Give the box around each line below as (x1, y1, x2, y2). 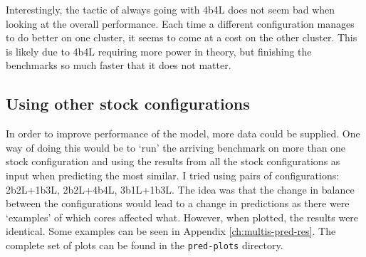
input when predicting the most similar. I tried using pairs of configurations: (6, 167, 340, 182)
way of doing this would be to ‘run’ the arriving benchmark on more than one (6, 140, 346, 154)
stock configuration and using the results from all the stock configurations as (6, 154, 340, 169)
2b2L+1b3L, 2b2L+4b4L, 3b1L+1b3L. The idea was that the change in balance (6, 182, 355, 196)
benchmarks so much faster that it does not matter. (6, 58, 231, 73)
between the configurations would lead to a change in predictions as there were (6, 196, 350, 211)
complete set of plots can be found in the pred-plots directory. (6, 237, 283, 252)
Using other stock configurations (6, 93, 250, 115)
